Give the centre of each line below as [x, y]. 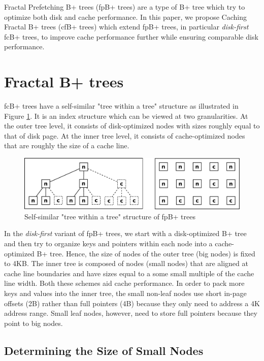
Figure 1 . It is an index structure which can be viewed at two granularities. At [126, 116]
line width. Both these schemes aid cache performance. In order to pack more [124, 283]
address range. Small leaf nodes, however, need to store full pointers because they [131, 313]
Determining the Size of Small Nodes [104, 350]
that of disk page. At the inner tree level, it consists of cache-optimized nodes [125, 135]
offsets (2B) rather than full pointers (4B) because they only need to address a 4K [132, 303]
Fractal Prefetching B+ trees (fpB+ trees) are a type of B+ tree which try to [125, 7]
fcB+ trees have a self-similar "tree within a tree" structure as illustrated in [121, 106]
